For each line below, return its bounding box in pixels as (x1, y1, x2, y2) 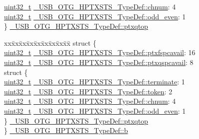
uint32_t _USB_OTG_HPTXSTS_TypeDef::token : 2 (4, 86, 173, 96)
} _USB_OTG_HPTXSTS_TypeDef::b (4, 125, 128, 136)
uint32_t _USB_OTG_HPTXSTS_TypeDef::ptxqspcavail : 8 (4, 57, 194, 67)
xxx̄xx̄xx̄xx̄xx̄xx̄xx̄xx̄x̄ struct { (4, 37, 97, 48)
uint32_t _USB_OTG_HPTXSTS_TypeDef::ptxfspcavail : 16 (4, 47, 196, 58)
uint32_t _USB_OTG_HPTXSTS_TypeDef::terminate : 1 (4, 76, 185, 87)
